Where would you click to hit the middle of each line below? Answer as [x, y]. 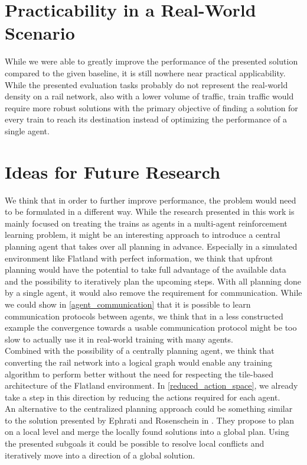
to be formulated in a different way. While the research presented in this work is [150, 211]
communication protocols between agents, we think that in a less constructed [144, 316]
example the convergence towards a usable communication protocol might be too [151, 327]
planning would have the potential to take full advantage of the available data [146, 269]
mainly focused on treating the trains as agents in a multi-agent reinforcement [146, 223]
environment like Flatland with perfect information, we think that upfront [139, 258]
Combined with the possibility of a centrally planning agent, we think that [140, 351]
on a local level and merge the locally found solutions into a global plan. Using [147, 432]
